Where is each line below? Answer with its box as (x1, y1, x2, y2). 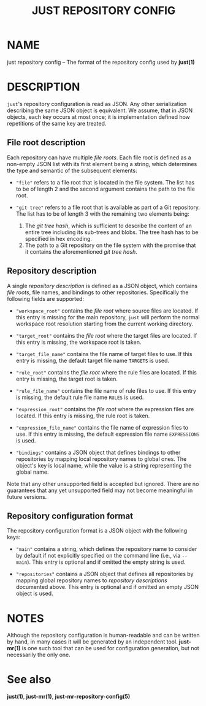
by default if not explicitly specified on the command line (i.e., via (15, 552, 181, 560)
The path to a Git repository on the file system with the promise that (25, 241, 196, 249)
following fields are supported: (7, 295, 85, 302)
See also (7, 672, 51, 686)
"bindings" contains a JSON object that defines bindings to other (15, 449, 181, 456)
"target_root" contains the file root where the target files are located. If (15, 332, 197, 339)
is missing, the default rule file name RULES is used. (15, 393, 144, 401)
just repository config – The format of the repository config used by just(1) (7, 58, 195, 66)
